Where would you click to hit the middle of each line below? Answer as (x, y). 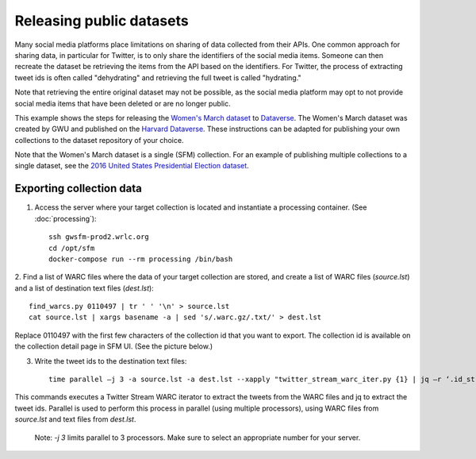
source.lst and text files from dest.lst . (75, 419)
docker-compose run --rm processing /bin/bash (141, 259)
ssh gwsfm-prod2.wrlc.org (99, 237)
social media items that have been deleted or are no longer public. (123, 103)
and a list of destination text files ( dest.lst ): (84, 288)
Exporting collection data (78, 189)
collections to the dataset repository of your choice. (99, 140)
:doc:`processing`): (65, 218)
